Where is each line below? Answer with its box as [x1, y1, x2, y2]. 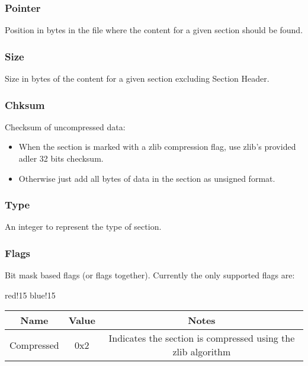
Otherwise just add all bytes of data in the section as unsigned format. [18, 172, 275, 184]
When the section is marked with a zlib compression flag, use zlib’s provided [18, 140, 296, 153]
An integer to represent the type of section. [5, 220, 162, 233]
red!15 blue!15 [5, 288, 56, 301]
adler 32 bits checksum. [18, 152, 104, 165]
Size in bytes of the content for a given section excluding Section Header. [5, 72, 269, 85]
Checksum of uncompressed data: [5, 120, 126, 133]
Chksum [5, 97, 45, 112]
